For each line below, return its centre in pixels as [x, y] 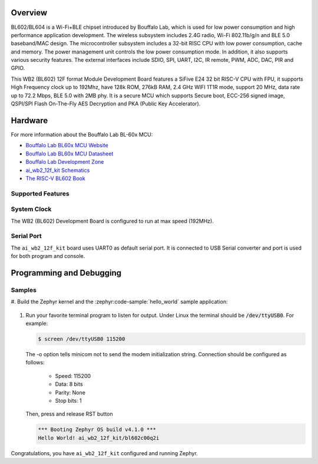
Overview [29, 13]
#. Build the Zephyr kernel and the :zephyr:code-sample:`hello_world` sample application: [119, 302]
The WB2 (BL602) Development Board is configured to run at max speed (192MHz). [112, 221]
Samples [24, 290]
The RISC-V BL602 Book [55, 178]
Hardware [29, 120]
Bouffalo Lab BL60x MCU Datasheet [69, 154]
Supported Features [40, 193]
